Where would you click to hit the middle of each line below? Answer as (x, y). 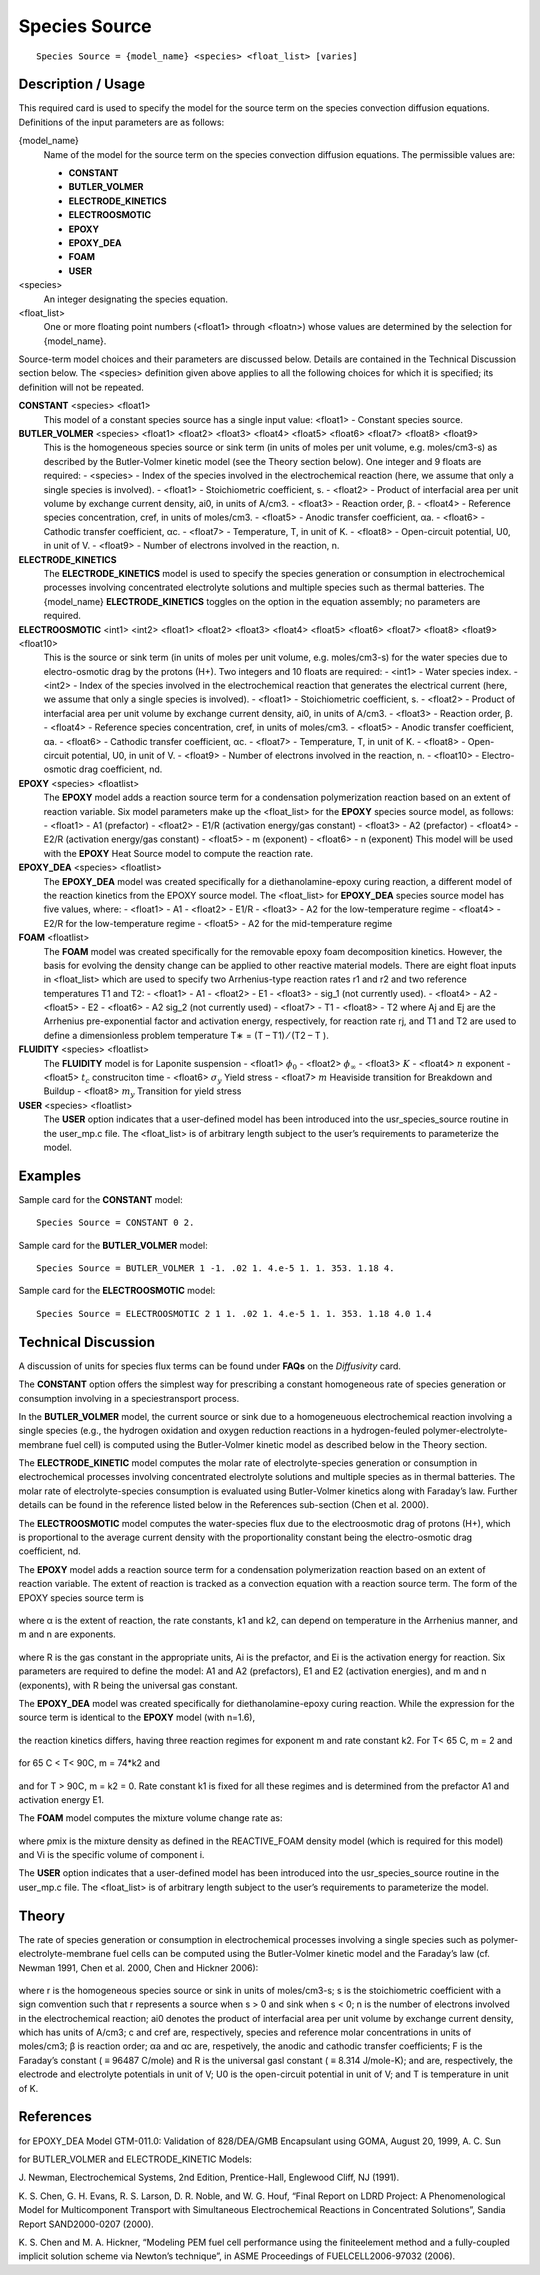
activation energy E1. (61, 1799)
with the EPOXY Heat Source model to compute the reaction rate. (178, 853)
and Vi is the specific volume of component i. (111, 1855)
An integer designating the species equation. (136, 299)
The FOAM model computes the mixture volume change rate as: (151, 1818)
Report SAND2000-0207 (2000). (86, 2224)
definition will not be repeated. (81, 387)
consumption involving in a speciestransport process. (129, 1398)
